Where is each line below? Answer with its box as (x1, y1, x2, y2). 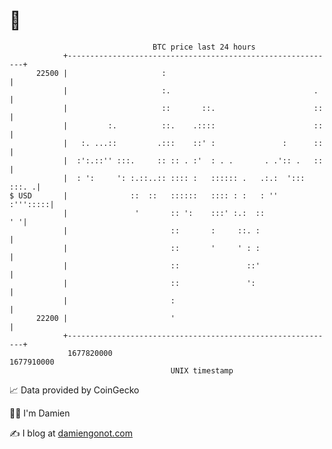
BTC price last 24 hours (152, 42, 256, 52)
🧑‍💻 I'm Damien (9, 407, 71, 419)
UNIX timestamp (170, 365, 234, 376)
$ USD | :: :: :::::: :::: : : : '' (9, 190, 279, 201)
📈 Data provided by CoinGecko (9, 384, 140, 396)
